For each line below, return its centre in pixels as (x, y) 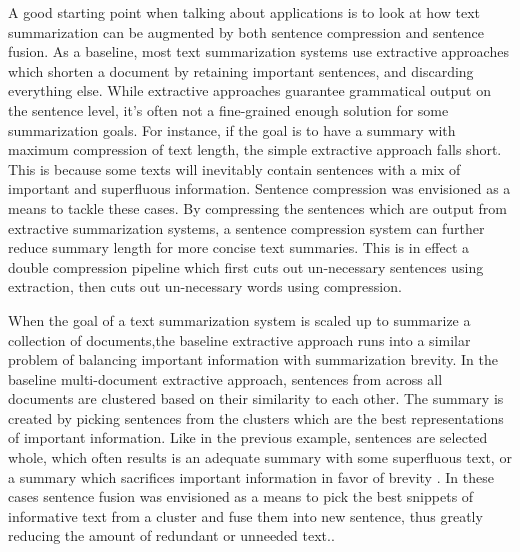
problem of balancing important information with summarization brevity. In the (253, 359)
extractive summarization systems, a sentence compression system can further (246, 227)
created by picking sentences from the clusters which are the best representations (256, 417)
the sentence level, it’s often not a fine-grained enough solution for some (228, 109)
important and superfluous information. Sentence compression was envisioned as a (259, 188)
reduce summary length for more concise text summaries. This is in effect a (239, 247)
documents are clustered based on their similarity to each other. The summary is (256, 398)
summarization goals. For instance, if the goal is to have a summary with (232, 129)
